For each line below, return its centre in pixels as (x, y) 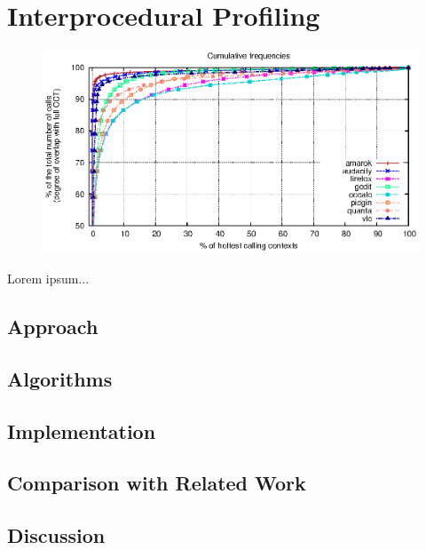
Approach (53, 327)
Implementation (82, 430)
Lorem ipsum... (48, 279)
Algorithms (60, 378)
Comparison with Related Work (157, 483)
